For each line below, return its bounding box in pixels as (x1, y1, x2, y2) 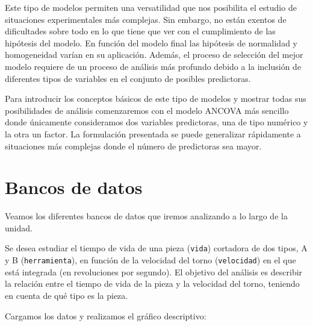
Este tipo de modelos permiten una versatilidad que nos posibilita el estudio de (5, 1, 297, 13)
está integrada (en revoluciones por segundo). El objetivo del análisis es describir (5, 265, 303, 278)
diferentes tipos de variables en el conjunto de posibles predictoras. (5, 72, 251, 84)
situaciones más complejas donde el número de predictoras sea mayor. (5, 139, 262, 152)
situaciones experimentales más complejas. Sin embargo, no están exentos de (5, 13, 287, 25)
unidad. (5, 221, 33, 234)
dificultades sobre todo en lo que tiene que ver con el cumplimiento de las (5, 25, 276, 37)
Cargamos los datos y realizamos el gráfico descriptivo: (5, 309, 206, 322)
